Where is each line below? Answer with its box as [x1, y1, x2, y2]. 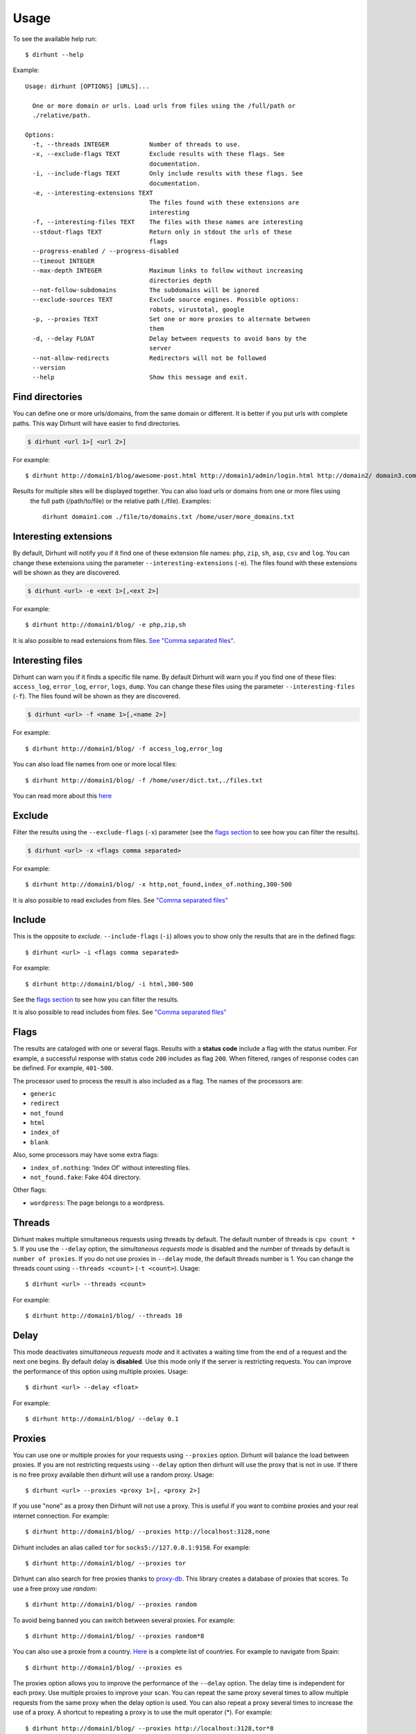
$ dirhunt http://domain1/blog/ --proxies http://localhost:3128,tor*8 [25, 1724, 274, 1732]
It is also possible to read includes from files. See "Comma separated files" [12, 1008, 227, 1016]
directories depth [149, 276, 211, 284]
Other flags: [12, 1186, 47, 1194]
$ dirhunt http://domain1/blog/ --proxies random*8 [25, 1632, 205, 1640]
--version [32, 364, 66, 372]
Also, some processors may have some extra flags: [12, 1151, 159, 1159]
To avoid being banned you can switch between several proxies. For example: [12, 1616, 235, 1624]
